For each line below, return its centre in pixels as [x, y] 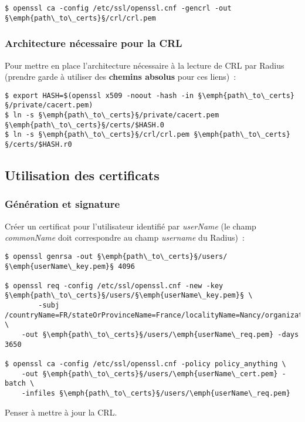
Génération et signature [62, 204]
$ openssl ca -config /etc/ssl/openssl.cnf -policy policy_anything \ [145, 364]
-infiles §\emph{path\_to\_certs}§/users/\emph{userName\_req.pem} [156, 394]
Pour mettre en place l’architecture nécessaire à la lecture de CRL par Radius [145, 65]
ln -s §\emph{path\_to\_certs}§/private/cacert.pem [116, 115]
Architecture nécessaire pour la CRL [94, 43]
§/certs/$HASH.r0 [38, 144]
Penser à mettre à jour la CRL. [61, 412]
